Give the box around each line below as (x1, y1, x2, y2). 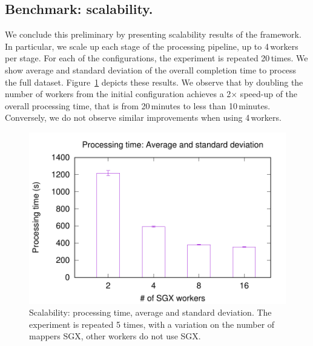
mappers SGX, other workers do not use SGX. (29, 330, 201, 342)
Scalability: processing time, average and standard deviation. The (29, 306, 272, 319)
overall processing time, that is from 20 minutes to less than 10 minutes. (5, 99, 271, 112)
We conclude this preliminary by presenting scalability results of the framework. (5, 28, 301, 41)
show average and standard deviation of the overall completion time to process (5, 63, 297, 76)
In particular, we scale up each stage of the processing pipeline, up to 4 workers (5, 39, 298, 52)
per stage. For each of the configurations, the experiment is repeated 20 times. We (5, 52, 308, 64)
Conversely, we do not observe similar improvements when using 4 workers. (5, 111, 282, 124)
